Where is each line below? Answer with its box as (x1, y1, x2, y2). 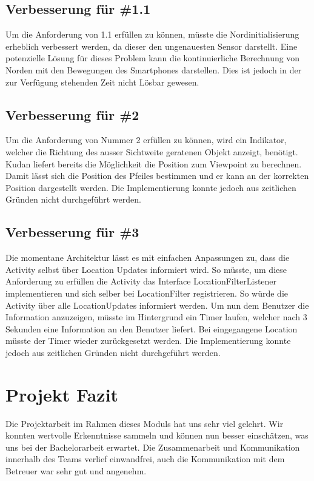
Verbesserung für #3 (5, 223, 139, 241)
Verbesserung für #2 (5, 105, 139, 124)
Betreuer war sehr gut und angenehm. (5, 464, 147, 477)
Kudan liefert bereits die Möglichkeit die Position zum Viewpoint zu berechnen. (5, 157, 302, 170)
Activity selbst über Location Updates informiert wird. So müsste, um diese (5, 263, 287, 275)
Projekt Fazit (5, 382, 119, 406)
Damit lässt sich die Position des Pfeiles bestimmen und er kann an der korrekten (5, 169, 309, 182)
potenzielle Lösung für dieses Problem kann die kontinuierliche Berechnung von (5, 52, 300, 64)
